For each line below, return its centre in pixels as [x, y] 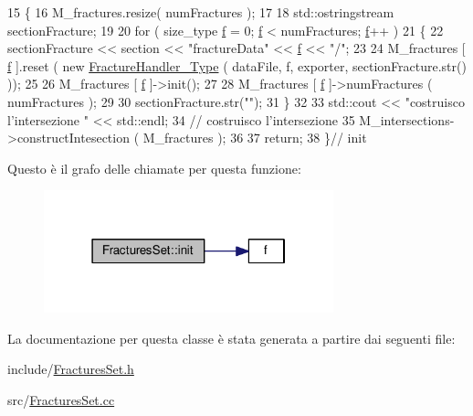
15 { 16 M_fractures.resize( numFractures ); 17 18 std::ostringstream [201, 12]
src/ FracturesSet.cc [61, 399]
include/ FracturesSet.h [71, 369]
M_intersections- [407, 119]
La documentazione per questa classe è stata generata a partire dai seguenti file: [231, 338]
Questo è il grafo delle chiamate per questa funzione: [154, 168]
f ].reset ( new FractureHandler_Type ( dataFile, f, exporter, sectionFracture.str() [237, 65]
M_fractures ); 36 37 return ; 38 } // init [255, 138]
